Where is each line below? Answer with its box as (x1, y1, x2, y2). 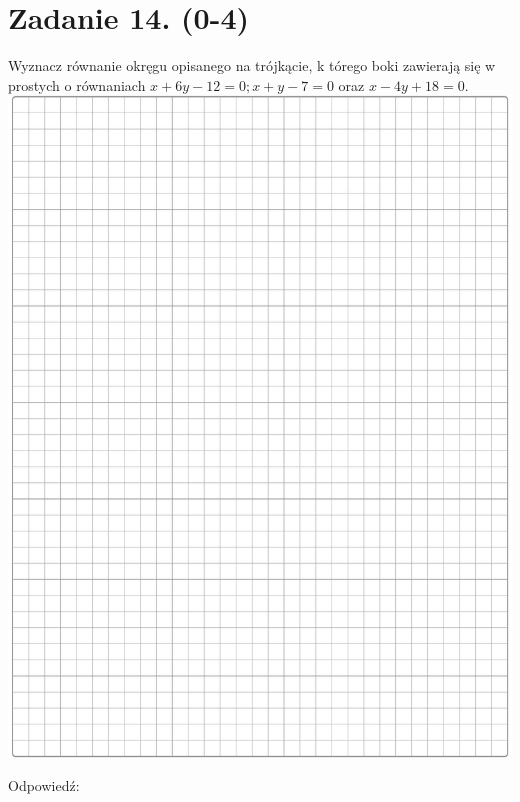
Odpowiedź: (8, 775, 80, 796)
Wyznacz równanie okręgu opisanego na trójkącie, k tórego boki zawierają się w (8, 55, 496, 76)
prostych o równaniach (8, 74, 146, 95)
